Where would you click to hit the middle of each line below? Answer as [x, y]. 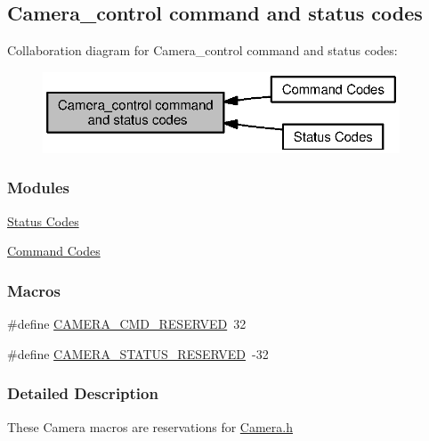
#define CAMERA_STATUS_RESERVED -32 [138, 353]
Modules [38, 188]
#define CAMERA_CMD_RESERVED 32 [127, 324]
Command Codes [54, 251]
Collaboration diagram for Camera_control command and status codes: [202, 50]
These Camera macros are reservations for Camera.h [150, 426]
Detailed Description [83, 393]
